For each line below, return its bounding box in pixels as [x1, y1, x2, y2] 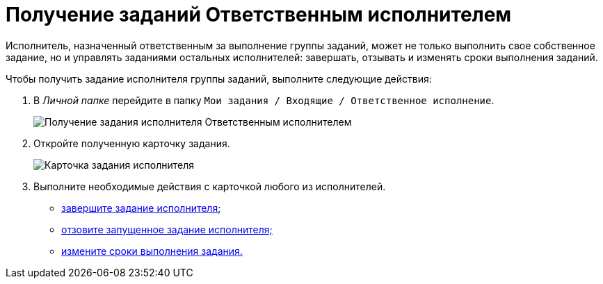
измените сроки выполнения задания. [61, 244, 243, 257]
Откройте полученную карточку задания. [33, 137, 230, 149]
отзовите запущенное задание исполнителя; [61, 223, 273, 235]
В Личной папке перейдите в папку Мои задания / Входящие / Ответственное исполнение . [33, 94, 495, 106]
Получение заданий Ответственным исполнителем [6, 3, 512, 26]
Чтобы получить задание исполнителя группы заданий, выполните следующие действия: [6, 72, 432, 85]
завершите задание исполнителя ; [61, 201, 221, 214]
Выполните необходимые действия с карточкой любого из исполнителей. [33, 180, 386, 192]
